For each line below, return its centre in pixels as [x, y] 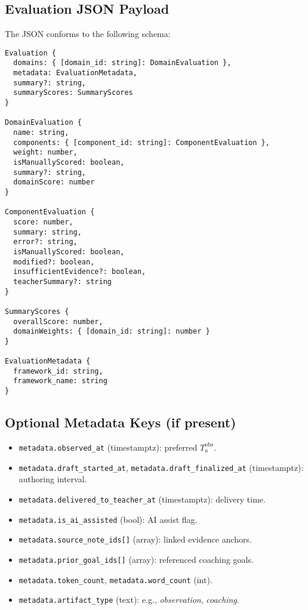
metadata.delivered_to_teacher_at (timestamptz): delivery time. [142, 499]
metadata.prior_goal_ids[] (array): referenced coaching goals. [136, 559]
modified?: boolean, [54, 262]
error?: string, [45, 242]
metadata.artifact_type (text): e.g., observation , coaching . [129, 600]
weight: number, [45, 152]
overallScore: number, [58, 321]
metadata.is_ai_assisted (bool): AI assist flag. [108, 519]
